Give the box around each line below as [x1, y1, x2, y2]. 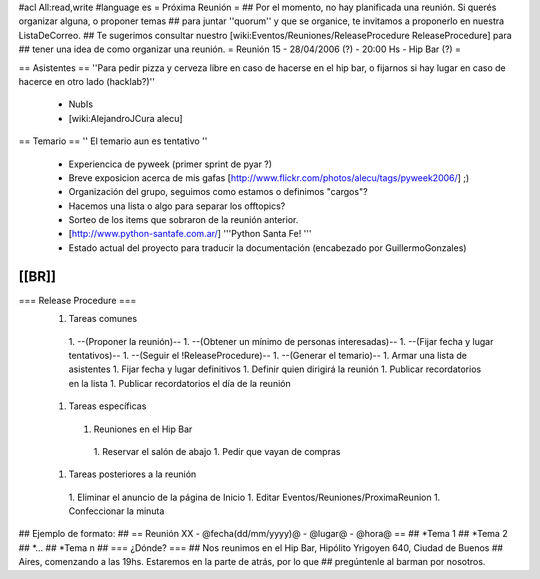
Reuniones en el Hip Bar [93, 423, 193, 435]
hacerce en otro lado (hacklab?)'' [18, 75, 155, 87]
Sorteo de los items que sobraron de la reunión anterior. [68, 214, 299, 226]
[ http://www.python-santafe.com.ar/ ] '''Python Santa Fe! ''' [68, 228, 312, 240]
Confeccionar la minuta [68, 505, 165, 517]
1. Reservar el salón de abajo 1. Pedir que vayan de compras [93, 445, 341, 457]
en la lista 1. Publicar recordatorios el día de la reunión [68, 377, 291, 389]
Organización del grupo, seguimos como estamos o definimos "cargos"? [68, 186, 369, 198]
